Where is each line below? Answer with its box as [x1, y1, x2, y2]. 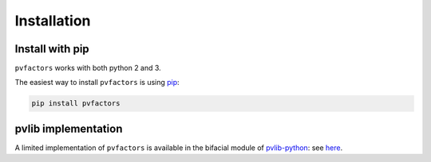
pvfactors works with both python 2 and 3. [14, 64, 161, 73]
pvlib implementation [14, 121, 123, 135]
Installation [14, 12, 91, 29]
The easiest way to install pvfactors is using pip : [14, 78, 180, 87]
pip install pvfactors [31, 99, 121, 108]
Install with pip [14, 42, 89, 56]
